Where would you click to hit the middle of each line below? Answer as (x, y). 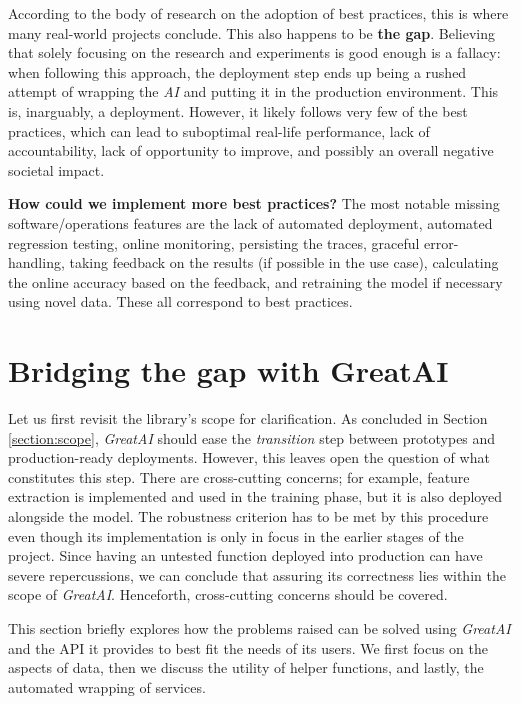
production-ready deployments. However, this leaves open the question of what (249, 457)
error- (441, 242)
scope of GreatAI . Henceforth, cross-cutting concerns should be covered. (228, 594)
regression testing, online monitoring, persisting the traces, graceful (214, 242)
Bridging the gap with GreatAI (228, 370)
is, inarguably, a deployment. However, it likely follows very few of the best (238, 110)
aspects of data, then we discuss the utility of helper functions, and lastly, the (246, 667)
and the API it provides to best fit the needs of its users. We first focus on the (248, 647)
